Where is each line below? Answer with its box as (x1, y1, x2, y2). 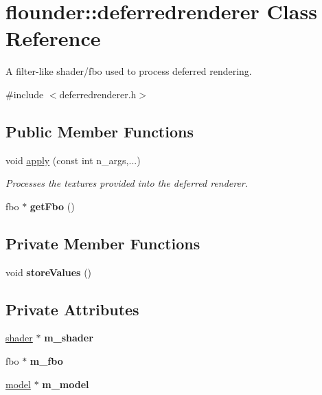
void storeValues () (5, 264, 92, 279)
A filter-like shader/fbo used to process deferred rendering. (5, 64, 252, 78)
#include (5, 87, 44, 101)
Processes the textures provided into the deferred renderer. (5, 176, 249, 190)
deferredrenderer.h (59, 87, 137, 101)
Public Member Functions (5, 120, 194, 142)
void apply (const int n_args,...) (5, 153, 141, 167)
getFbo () (30, 199, 75, 213)
